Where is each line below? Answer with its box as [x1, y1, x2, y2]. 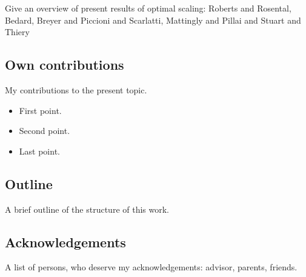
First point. [19, 104, 62, 116]
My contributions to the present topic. [5, 83, 147, 96]
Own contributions [5, 55, 124, 74]
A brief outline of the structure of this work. [5, 202, 169, 215]
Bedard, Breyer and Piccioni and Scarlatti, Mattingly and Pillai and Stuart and [5, 13, 301, 26]
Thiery [5, 25, 30, 38]
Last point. [19, 144, 60, 157]
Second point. [19, 124, 70, 137]
